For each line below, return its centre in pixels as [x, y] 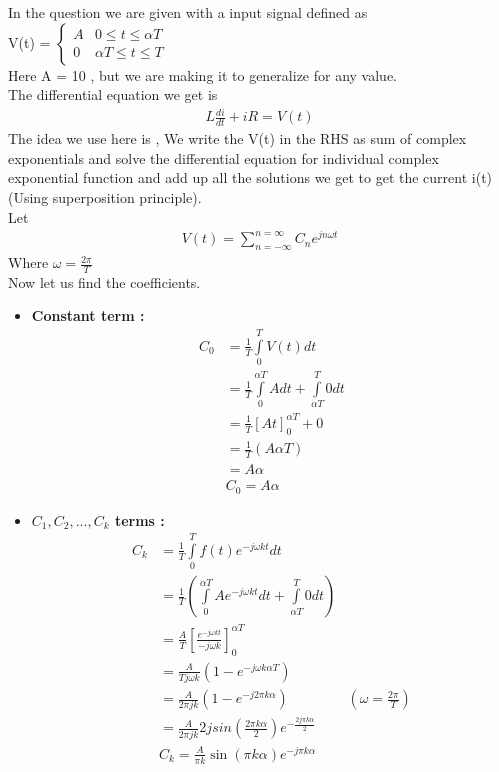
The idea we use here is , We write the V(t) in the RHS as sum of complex [237, 138]
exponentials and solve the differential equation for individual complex [223, 157]
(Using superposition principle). [105, 196]
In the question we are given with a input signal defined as [188, 12]
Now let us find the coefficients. [104, 281]
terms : [139, 519]
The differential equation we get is [113, 94]
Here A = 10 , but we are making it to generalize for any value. [203, 74]
